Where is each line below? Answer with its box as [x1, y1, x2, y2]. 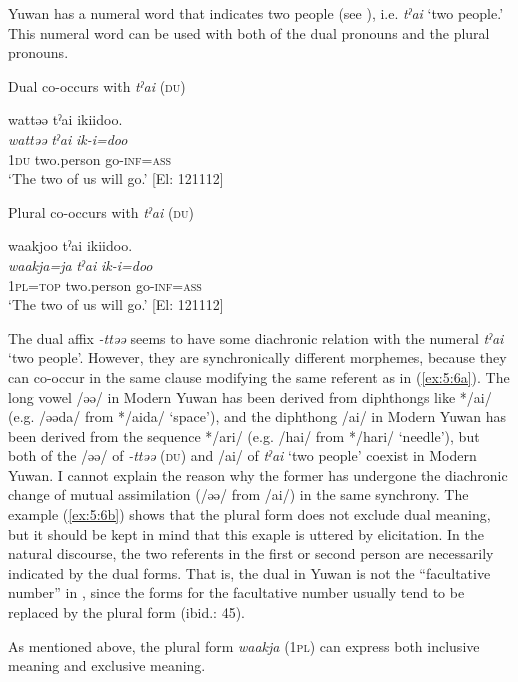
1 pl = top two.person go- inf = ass [8, 274, 202, 295]
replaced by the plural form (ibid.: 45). [8, 602, 245, 623]
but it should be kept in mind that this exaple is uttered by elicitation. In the [8, 523, 484, 544]
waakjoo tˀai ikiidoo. [8, 235, 133, 256]
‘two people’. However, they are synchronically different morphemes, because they [8, 347, 507, 368]
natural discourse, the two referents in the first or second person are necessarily [8, 543, 494, 564]
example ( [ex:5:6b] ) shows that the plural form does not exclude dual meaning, [8, 504, 491, 525]
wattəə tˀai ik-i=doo [8, 128, 128, 149]
